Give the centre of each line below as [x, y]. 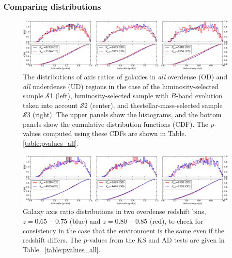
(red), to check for [177, 220]
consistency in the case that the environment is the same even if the [124, 230]
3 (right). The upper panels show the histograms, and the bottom [124, 114]
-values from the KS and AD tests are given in [156, 240]
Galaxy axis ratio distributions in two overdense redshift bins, [115, 211]
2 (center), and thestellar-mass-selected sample [153, 105]
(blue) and [85, 220]
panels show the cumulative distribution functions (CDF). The [116, 124]
